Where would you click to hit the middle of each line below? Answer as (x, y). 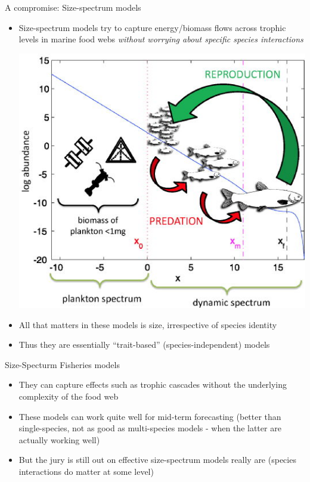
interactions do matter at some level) (86, 472)
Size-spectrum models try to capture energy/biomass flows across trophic (152, 27)
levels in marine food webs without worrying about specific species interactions (161, 39)
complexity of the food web (69, 396)
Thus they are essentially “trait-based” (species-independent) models (144, 344)
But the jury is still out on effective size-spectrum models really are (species (157, 460)
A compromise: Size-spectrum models (73, 7)
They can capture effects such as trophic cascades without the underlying (153, 384)
